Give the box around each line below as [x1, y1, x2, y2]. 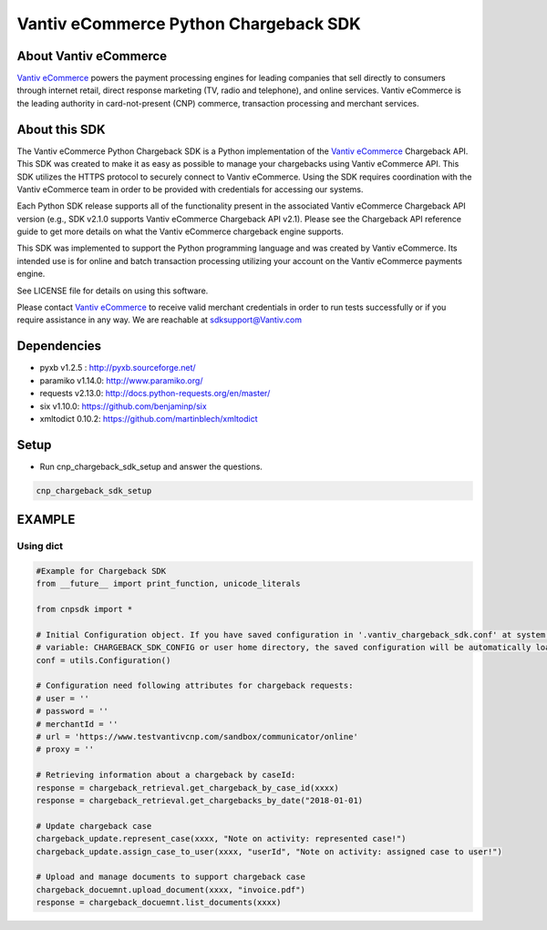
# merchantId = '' [36, 719, 119, 729]
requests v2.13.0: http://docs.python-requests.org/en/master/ [39, 388, 271, 399]
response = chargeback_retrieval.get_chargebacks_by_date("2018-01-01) [36, 795, 364, 805]
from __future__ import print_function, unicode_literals [36, 578, 301, 589]
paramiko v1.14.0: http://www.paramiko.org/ [39, 374, 203, 386]
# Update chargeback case [36, 821, 152, 831]
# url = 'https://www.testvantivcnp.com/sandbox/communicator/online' [36, 731, 359, 742]
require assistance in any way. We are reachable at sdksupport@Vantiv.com [16, 314, 303, 325]
